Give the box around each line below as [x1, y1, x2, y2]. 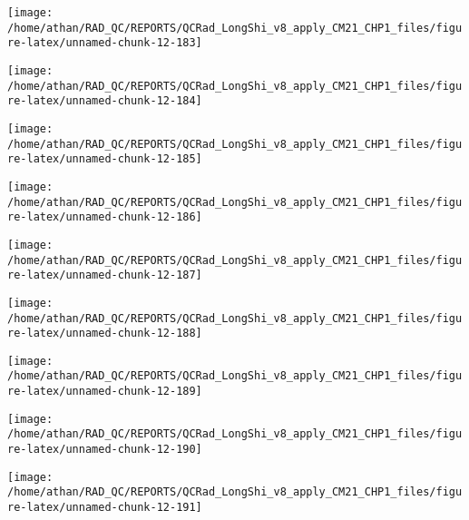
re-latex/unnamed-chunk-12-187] [7, 269, 202, 282]
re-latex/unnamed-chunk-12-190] [7, 443, 202, 456]
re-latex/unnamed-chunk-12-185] [7, 152, 202, 166]
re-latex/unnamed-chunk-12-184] [7, 94, 202, 108]
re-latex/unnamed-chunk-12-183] [7, 36, 202, 50]
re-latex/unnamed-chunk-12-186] [7, 211, 202, 224]
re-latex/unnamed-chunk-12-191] [7, 501, 202, 515]
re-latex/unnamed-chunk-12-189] [7, 385, 202, 398]
